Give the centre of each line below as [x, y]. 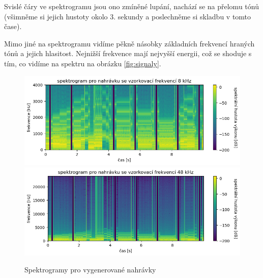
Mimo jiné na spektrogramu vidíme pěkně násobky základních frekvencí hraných [129, 43]
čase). [13, 26]
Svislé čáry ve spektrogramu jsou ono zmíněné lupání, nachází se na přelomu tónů [131, 6]
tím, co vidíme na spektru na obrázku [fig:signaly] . [83, 63]
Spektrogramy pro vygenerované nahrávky [90, 270]
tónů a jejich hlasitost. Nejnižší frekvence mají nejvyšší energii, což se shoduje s [128, 53]
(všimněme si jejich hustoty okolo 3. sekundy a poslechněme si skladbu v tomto [128, 16]
